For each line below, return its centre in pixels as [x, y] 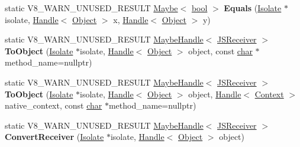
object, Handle [215, 94]
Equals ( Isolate [253, 8]
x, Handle [131, 19]
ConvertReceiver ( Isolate [54, 137]
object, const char [220, 50]
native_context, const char [54, 105]
